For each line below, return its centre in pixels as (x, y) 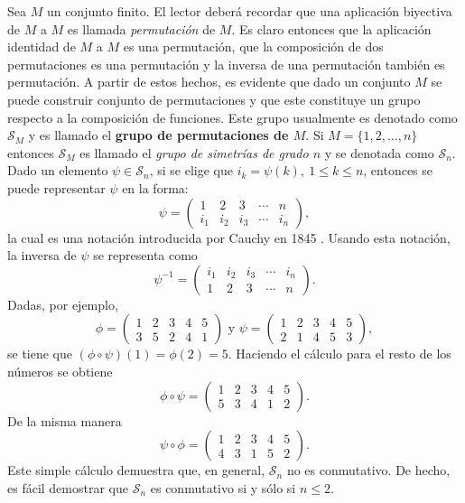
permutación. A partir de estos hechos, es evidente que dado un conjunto (209, 82)
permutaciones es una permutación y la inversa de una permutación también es (226, 64)
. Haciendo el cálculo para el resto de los (339, 354)
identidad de (42, 47)
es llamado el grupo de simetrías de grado (194, 152)
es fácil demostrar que (68, 487)
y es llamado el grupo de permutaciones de (158, 135)
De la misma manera (65, 420)
